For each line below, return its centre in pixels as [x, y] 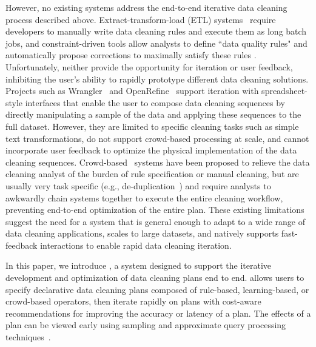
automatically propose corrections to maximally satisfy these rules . [131, 55]
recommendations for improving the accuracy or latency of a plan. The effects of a [158, 313]
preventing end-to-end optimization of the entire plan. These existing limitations [155, 210]
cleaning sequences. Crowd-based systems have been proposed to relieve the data [158, 162]
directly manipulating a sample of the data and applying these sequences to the [153, 114]
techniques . [28, 337]
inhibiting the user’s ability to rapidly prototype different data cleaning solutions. [157, 79]
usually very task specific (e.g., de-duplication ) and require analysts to [138, 185]
